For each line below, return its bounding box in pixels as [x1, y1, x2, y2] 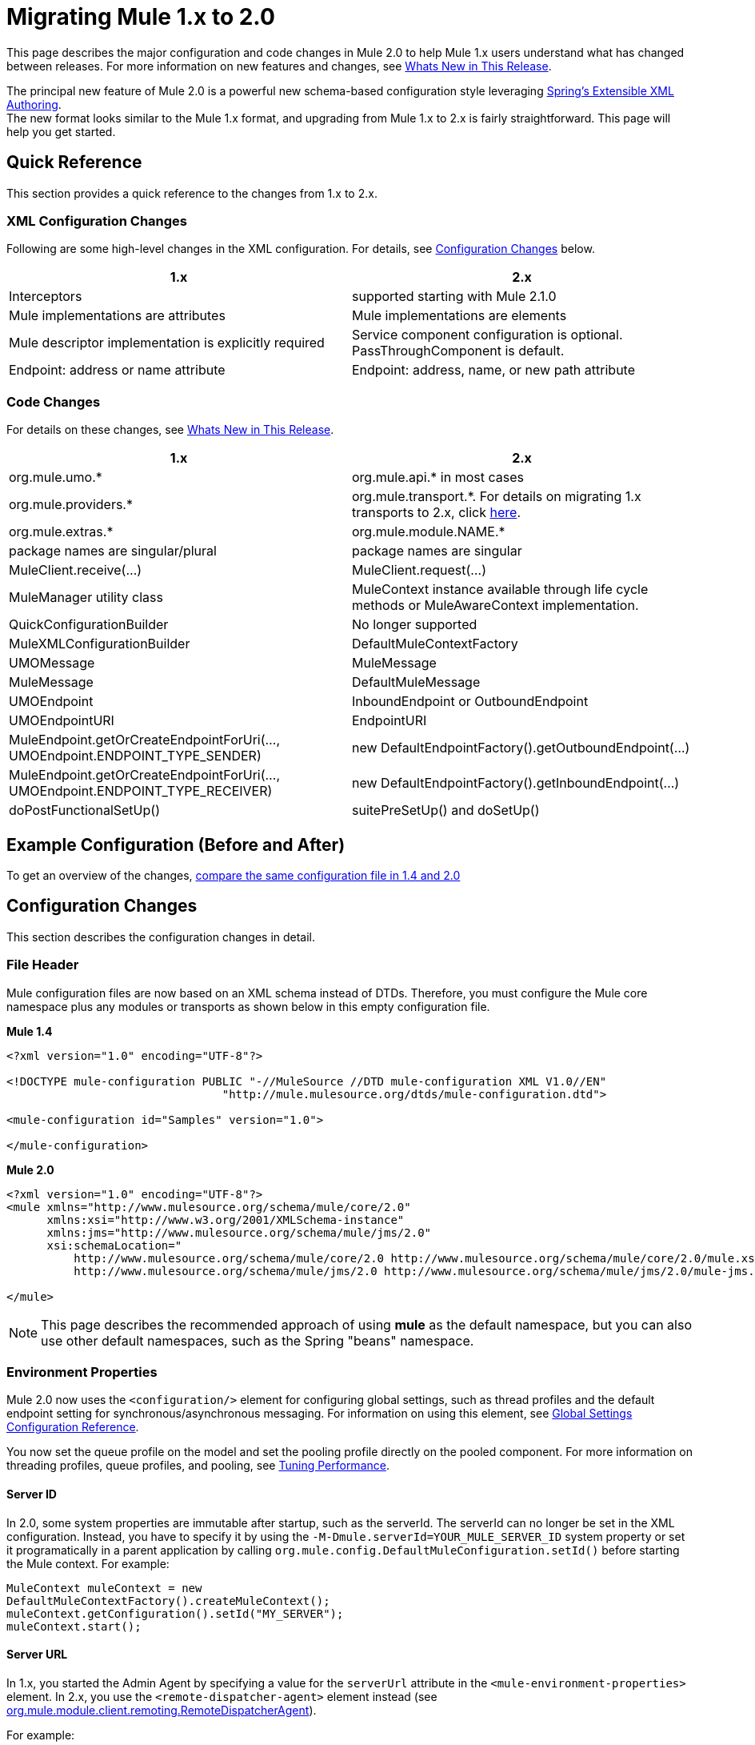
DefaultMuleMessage [352, 674, 481, 691]
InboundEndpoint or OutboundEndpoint [352, 693, 589, 710]
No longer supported [352, 616, 477, 633]
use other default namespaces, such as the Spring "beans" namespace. [41, 1332, 474, 1349]
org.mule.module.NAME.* [352, 523, 505, 540]
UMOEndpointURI [9, 712, 114, 729]
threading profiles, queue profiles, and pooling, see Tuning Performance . [6, 1458, 389, 1473]
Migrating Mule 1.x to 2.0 [6, 3, 275, 30]
